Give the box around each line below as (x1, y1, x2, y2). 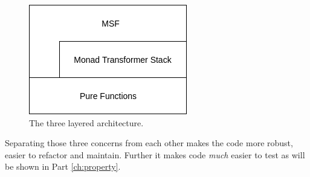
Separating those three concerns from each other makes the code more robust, (5, 137, 293, 149)
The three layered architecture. (29, 116, 144, 129)
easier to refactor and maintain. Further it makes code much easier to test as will (5, 148, 305, 161)
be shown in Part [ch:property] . (5, 160, 121, 173)
